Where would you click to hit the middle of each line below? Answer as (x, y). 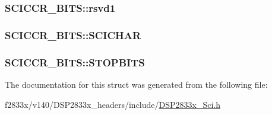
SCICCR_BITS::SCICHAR (73, 35)
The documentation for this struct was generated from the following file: (136, 84)
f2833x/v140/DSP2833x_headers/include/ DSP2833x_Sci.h (113, 104)
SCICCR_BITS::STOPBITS (75, 62)
